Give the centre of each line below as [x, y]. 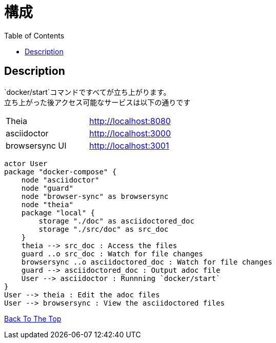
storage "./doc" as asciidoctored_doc [116, 221]
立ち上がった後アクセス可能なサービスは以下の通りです [97, 102]
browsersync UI [36, 145]
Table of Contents [34, 35]
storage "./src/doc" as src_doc [104, 229]
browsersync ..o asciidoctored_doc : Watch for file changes [147, 262]
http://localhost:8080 [130, 121]
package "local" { [58, 213]
